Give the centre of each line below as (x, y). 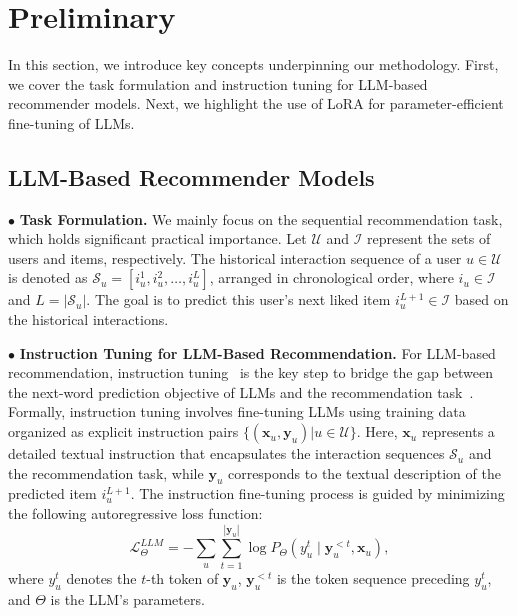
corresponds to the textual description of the (364, 472)
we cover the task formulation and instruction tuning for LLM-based (218, 83)
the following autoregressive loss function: (135, 513)
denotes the (101, 577)
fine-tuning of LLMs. (71, 122)
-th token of (182, 577)
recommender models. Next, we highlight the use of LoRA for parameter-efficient (256, 103)
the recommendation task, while (106, 472)
